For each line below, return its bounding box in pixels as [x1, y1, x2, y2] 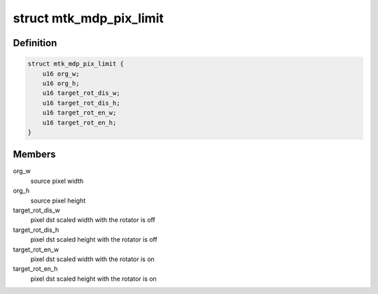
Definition [13, 37, 57, 49]
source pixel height [30, 196, 86, 205]
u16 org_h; [42, 79, 80, 87]
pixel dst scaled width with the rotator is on [30, 255, 155, 263]
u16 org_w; [42, 70, 80, 78]
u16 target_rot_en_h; [42, 119, 117, 126]
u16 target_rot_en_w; [42, 109, 117, 117]
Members [13, 149, 56, 161]
